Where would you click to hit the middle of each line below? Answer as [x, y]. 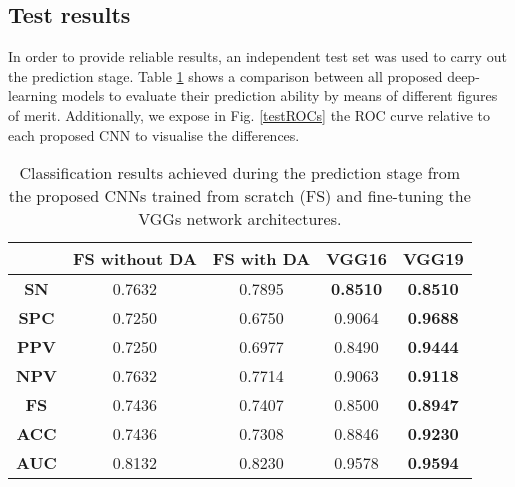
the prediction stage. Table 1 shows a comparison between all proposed [225, 75]
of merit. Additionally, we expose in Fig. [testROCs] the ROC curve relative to [249, 114]
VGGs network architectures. [240, 219]
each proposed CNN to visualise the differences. [154, 134]
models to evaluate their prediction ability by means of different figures [279, 95]
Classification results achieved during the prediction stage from [240, 173]
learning [33, 95]
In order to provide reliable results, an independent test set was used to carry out [257, 56]
